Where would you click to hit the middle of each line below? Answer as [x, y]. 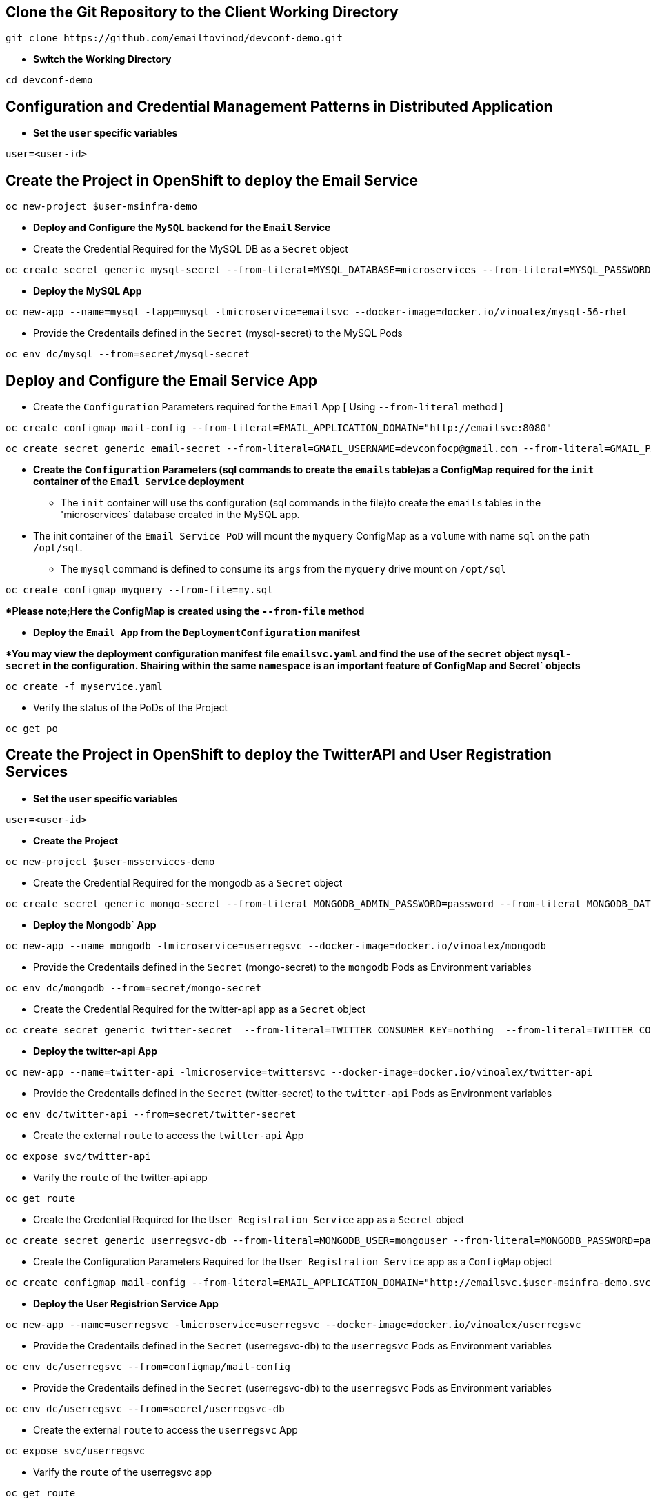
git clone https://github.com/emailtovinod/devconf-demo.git [174, 38]
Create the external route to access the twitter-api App [169, 1135]
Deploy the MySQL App [88, 291]
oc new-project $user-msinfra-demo [102, 207]
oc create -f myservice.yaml [84, 686]
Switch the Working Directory [102, 59]
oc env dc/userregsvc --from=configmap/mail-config [148, 1366]
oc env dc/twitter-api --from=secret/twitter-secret [151, 1114]
